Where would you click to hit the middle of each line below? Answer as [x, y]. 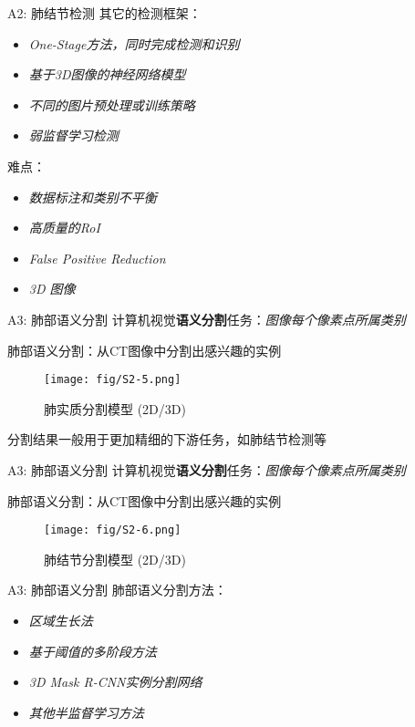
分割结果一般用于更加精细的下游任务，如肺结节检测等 [167, 439]
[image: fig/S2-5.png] [113, 380]
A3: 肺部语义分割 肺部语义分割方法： [117, 590]
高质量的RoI [64, 228]
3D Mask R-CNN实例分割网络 [115, 682]
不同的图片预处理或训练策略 [112, 104]
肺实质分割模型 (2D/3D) [115, 408]
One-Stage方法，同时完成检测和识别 [134, 43]
